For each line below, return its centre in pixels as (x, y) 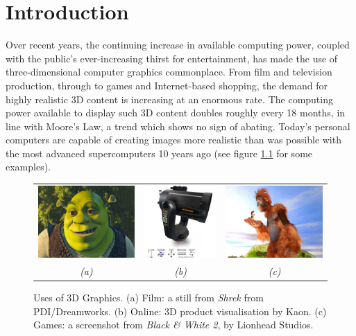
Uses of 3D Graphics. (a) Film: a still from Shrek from (149, 298)
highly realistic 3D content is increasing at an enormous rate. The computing (169, 99)
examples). (28, 167)
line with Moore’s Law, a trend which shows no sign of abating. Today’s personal (178, 126)
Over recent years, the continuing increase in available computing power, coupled (178, 45)
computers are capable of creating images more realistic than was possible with (173, 140)
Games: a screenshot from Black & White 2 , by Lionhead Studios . (173, 325)
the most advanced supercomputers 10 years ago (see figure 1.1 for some (159, 153)
